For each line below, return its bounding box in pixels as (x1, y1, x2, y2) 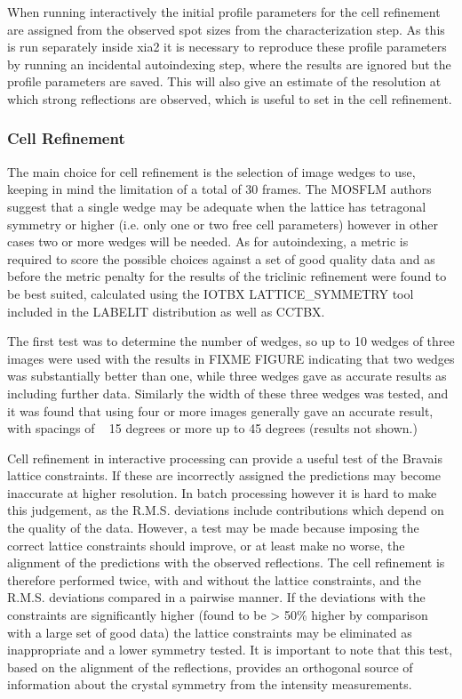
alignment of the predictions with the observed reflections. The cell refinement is (7, 553, 445, 572)
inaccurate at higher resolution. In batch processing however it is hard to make (7, 483, 437, 502)
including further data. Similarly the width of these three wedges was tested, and (7, 383, 449, 402)
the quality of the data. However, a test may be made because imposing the (7, 518, 419, 537)
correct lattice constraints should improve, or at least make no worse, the (7, 535, 405, 554)
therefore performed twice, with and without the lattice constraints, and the (7, 570, 421, 589)
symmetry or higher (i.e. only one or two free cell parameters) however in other (7, 214, 439, 233)
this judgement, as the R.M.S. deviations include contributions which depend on (7, 501, 444, 519)
